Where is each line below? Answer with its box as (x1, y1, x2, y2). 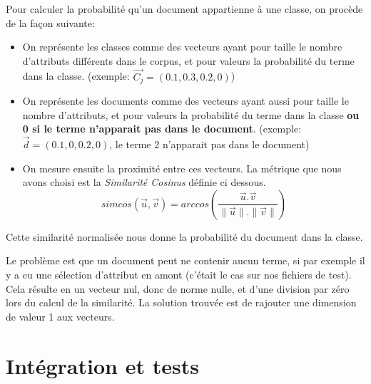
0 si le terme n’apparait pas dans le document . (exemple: (22, 121, 302, 136)
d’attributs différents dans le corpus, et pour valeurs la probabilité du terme (22, 53, 355, 68)
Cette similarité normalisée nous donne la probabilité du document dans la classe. (6, 229, 363, 244)
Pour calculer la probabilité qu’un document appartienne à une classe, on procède (6, 1, 363, 16)
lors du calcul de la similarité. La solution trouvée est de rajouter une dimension (6, 295, 357, 310)
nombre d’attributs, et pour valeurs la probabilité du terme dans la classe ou (22, 107, 360, 122)
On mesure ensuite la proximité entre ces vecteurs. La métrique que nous (22, 160, 342, 175)
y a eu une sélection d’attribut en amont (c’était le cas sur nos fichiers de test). (6, 267, 352, 282)
